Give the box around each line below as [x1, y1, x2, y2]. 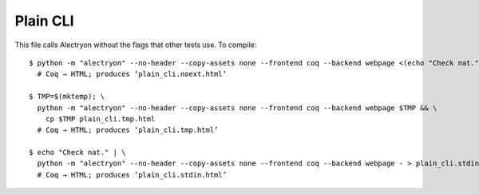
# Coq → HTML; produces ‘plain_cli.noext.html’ [37, 70, 228, 79]
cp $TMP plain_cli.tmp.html [45, 114, 156, 123]
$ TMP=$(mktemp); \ [29, 92, 105, 101]
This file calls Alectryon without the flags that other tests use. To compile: [14, 40, 257, 50]
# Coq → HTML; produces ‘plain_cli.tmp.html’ [37, 125, 219, 135]
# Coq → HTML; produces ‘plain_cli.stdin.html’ [37, 170, 228, 179]
